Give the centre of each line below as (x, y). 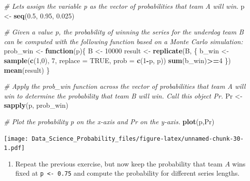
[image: (16, 139)
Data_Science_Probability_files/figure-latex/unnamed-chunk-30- (138, 139)
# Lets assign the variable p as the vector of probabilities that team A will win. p (124, 6)
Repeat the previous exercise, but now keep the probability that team (119, 163)
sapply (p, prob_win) (36, 105)
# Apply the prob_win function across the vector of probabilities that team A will (125, 86)
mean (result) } (27, 70)
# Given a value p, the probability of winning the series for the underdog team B (124, 32)
